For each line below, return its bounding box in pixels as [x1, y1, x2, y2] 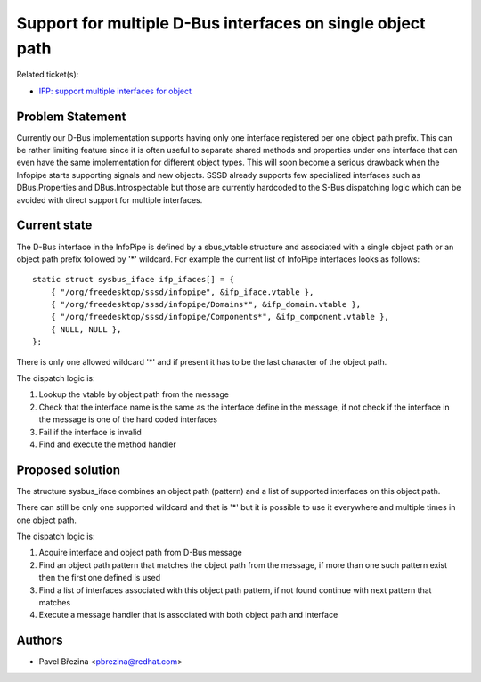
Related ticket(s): [16, 69, 79, 80]
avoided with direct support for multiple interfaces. [16, 194, 203, 205]
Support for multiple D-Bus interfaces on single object [16, 13, 427, 33]
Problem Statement [16, 109, 126, 124]
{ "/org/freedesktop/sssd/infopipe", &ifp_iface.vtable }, [50, 287, 314, 297]
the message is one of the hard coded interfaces [38, 414, 218, 425]
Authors [16, 633, 63, 648]
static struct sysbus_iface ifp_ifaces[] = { [32, 274, 235, 285]
